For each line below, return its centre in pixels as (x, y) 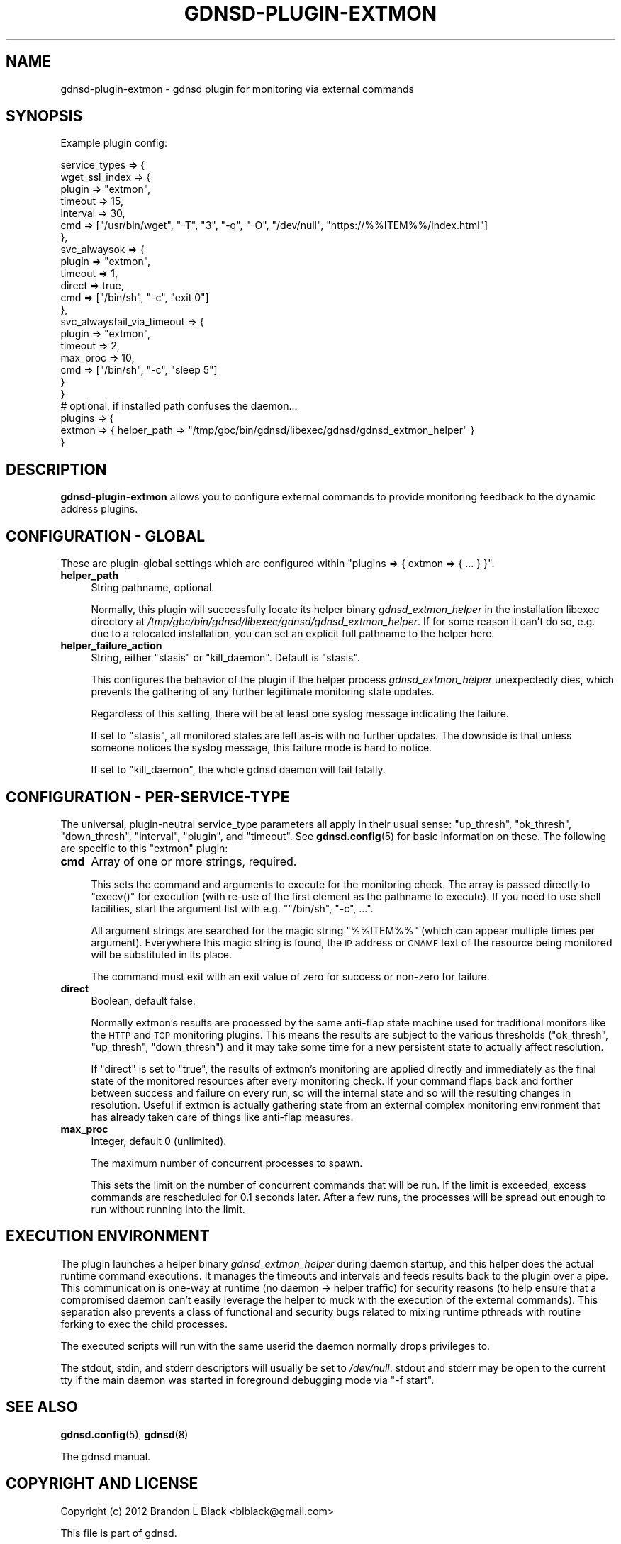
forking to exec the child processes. (144, 1324)
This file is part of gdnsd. (119, 1533)
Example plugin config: (114, 143)
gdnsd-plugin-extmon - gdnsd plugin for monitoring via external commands (237, 89)
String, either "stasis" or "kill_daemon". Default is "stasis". (225, 658)
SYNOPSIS (44, 116)
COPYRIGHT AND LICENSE (102, 1484)
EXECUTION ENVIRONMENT (108, 1236)
